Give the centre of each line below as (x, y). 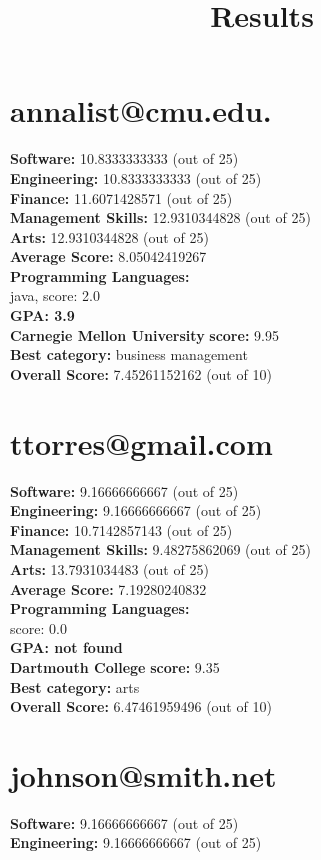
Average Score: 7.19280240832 (108, 588)
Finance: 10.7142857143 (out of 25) (121, 529)
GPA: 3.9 (42, 315)
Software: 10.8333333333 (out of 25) (124, 158)
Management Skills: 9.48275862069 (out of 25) (160, 549)
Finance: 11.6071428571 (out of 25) (121, 197)
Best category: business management (129, 354)
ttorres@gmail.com (141, 442)
